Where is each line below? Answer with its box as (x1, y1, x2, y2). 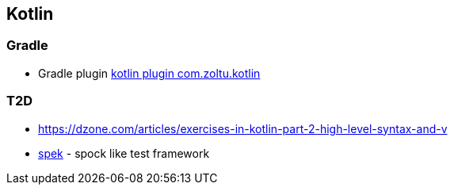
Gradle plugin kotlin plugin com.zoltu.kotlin (38, 66, 261, 80)
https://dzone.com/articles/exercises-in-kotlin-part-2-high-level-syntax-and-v (38, 121, 448, 136)
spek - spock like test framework (38, 146, 210, 160)
